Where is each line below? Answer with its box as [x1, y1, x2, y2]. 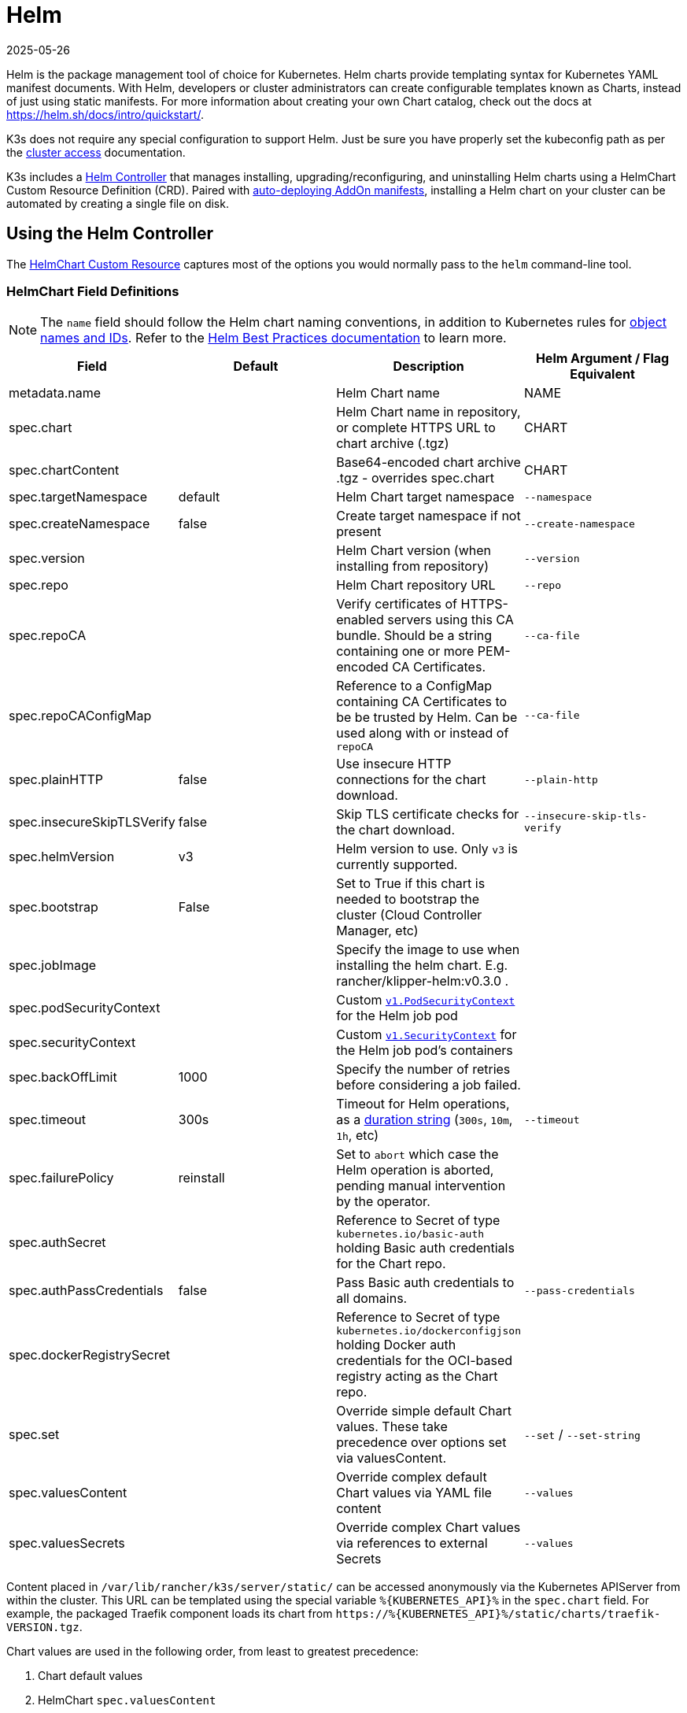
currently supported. [336, 856, 458, 873]
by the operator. [336, 1193, 430, 1210]
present [336, 524, 382, 540]
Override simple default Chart [336, 1403, 512, 1419]
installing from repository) [336, 558, 489, 575]
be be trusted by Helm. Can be [336, 709, 518, 726]
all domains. [336, 1290, 408, 1307]
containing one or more [336, 643, 475, 660]
